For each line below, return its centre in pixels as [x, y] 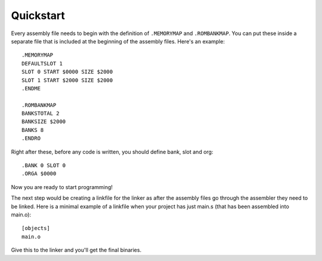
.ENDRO [31, 139]
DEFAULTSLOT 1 [42, 63]
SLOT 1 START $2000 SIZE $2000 [67, 80]
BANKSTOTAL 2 [41, 114]
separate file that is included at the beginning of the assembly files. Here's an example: [118, 41]
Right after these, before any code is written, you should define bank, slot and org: [112, 152]
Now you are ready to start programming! [62, 187]
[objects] [36, 228]
